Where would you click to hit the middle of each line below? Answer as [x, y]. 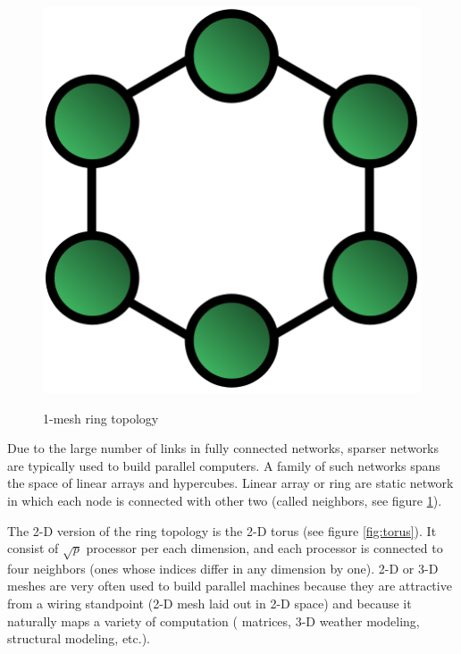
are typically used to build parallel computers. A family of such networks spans [224, 465]
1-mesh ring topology [101, 418]
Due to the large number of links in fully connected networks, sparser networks [223, 448]
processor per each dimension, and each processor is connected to [264, 548]
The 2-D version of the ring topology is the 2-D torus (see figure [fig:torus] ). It [222, 530]
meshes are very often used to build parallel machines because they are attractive [230, 586]
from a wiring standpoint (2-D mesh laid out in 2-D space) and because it [210, 604]
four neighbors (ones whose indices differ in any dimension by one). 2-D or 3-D [223, 568]
